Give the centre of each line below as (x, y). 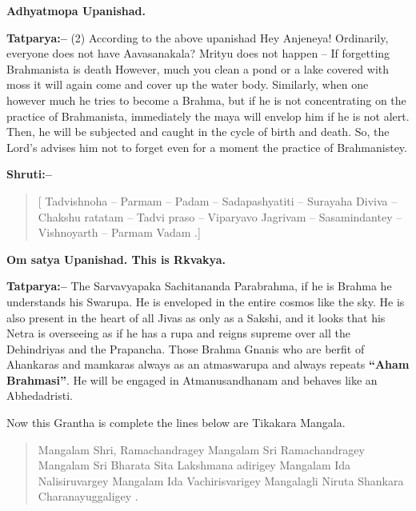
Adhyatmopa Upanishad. (76, 10)
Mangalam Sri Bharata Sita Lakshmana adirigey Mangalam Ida (194, 465)
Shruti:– (29, 174)
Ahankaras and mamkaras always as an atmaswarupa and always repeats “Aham (208, 364)
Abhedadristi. (40, 395)
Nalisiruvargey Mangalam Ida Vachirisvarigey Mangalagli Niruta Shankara (221, 480)
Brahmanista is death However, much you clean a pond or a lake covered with (198, 68)
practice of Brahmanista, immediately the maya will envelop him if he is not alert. (208, 116)
